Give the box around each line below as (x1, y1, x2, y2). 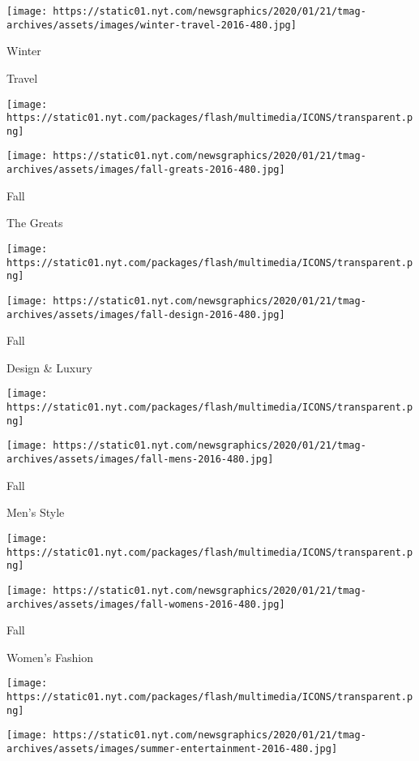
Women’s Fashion (6, 648, 93, 665)
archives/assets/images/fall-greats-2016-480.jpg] (6, 164, 285, 176)
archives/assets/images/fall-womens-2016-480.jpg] (6, 598, 285, 610)
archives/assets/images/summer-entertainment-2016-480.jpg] (6, 743, 338, 755)
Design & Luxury (6, 359, 92, 376)
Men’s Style (6, 504, 65, 521)
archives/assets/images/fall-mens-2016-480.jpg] (6, 454, 274, 466)
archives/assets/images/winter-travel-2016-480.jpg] (6, 19, 297, 31)
